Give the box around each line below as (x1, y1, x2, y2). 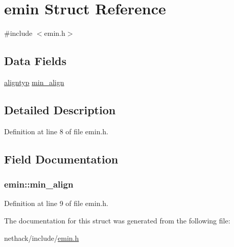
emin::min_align (4, 178, 74, 191)
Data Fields (4, 53, 67, 69)
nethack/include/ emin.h (4, 232, 79, 243)
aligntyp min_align (4, 76, 64, 87)
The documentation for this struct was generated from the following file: (4, 215, 230, 225)
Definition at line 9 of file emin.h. (4, 198, 108, 209)
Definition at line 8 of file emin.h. (4, 126, 108, 136)
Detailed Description (4, 101, 116, 117)
